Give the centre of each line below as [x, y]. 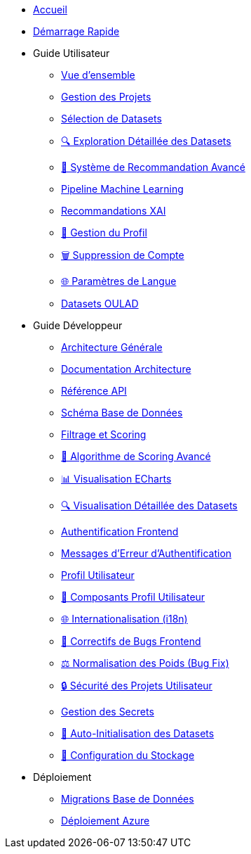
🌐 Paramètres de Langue [119, 281]
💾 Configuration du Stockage [128, 755]
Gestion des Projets [106, 97]
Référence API [94, 391]
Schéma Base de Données [122, 413]
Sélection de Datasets [111, 119]
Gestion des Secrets [108, 712]
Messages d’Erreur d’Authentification [147, 553]
